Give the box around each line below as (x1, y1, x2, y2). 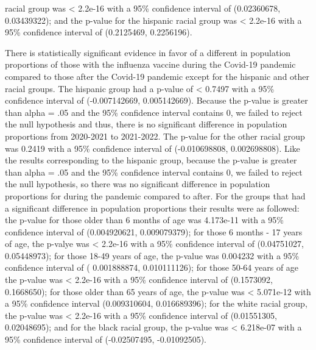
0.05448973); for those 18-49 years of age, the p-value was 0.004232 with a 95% (5, 249, 300, 262)
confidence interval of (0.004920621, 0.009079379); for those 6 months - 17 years (5, 225, 303, 238)
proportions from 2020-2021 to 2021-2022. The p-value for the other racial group (5, 129, 305, 142)
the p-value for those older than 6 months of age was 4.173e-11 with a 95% (5, 213, 284, 226)
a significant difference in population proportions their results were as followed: (5, 201, 300, 214)
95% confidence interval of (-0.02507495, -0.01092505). (5, 333, 206, 346)
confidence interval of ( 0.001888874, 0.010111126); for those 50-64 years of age (5, 261, 299, 274)
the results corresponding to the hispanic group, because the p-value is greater (5, 154, 297, 166)
